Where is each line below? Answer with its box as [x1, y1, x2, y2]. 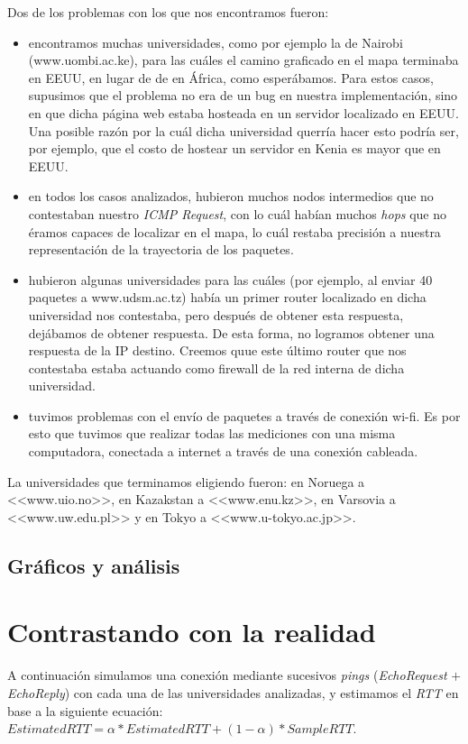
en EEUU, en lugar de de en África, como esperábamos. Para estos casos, [28, 68, 434, 87]
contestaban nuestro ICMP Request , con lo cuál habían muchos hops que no [28, 204, 447, 223]
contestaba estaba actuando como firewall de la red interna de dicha [28, 358, 405, 377]
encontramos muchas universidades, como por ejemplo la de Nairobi [28, 32, 403, 51]
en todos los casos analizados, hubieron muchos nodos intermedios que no [28, 187, 434, 206]
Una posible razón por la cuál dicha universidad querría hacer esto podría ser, [28, 121, 459, 140]
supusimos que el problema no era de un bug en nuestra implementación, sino [28, 86, 458, 105]
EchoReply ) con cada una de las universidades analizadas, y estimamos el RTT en [7, 683, 459, 702]
